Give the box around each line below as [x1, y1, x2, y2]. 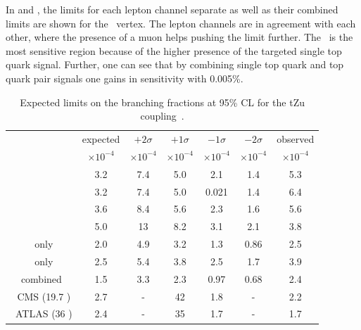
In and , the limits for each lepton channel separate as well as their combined [6, 2, 338, 16]
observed [277, 132, 315, 146]
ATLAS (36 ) [15, 306, 72, 321]
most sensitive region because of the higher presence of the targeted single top [6, 43, 342, 58]
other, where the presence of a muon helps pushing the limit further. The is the [6, 30, 353, 44]
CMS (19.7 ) [17, 288, 71, 303]
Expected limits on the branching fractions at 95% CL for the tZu [20, 94, 305, 109]
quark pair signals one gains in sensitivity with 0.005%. [6, 70, 243, 85]
